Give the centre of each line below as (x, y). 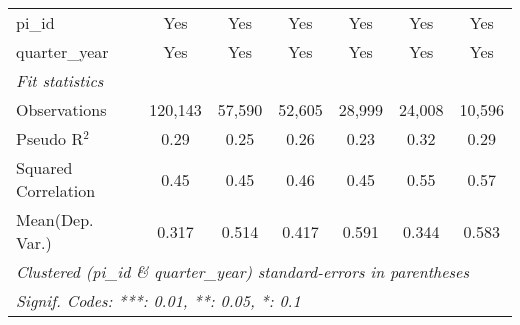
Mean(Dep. (55, 219)
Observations (61, 109)
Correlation (56, 190)
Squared (44, 167)
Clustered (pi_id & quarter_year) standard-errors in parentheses (243, 271)
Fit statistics (60, 80)
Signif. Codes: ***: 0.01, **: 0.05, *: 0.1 (158, 300)
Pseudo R (50, 138)
